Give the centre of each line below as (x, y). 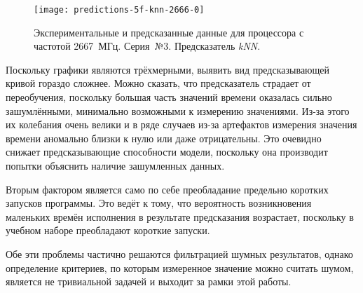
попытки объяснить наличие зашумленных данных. (115, 165)
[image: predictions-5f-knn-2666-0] (119, 10)
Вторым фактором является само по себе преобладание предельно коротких (167, 189)
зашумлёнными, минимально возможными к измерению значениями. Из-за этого (178, 110)
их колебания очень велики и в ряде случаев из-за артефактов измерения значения (181, 124)
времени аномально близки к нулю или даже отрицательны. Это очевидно (164, 138)
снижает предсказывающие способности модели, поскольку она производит (167, 152)
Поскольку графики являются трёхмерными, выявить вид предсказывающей (168, 69)
